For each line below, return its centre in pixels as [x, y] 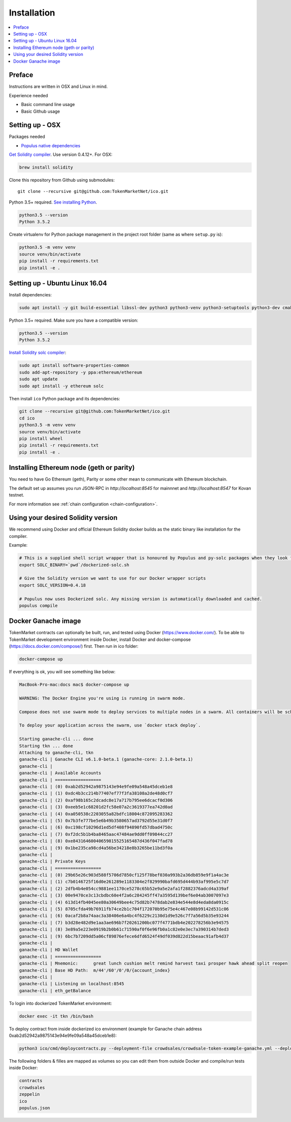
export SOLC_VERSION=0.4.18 [52, 585]
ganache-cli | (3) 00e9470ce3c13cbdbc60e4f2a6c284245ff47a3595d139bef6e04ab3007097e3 [124, 896]
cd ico [27, 418]
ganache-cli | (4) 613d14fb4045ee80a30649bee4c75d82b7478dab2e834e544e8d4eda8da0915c [124, 902]
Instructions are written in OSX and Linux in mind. [58, 86]
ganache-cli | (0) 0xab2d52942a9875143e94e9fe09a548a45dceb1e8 [96, 786]
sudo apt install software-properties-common [74, 365]
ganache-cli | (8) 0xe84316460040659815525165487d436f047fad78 [96, 841]
